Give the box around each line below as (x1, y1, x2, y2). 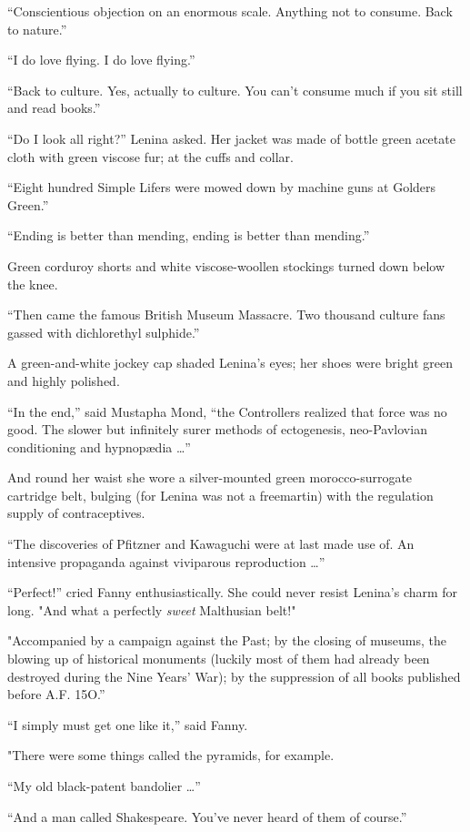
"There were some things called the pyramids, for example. (7, 746, 335, 765)
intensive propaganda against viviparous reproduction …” (7, 552, 325, 571)
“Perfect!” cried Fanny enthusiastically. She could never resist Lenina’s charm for (7, 583, 458, 602)
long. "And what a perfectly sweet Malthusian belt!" (7, 600, 296, 619)
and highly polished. (7, 370, 120, 390)
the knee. (7, 274, 58, 293)
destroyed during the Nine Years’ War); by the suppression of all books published (7, 666, 461, 685)
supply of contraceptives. (7, 503, 145, 523)
